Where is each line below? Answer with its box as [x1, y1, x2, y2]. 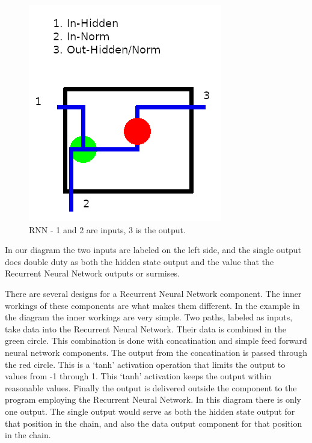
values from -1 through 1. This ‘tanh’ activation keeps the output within [5, 370, 272, 382]
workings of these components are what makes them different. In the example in [5, 299, 300, 311]
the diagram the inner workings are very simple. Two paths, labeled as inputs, [5, 311, 293, 323]
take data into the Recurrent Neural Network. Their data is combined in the [5, 322, 286, 335]
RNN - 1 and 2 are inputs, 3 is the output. [29, 223, 186, 236]
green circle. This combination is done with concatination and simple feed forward [5, 334, 307, 347]
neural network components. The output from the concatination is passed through [5, 346, 307, 358]
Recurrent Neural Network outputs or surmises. [5, 267, 180, 280]
